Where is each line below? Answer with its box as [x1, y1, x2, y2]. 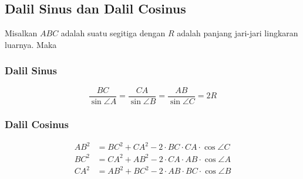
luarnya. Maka [5, 38, 57, 50]
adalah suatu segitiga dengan [60, 27, 166, 39]
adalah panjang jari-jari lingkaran [177, 27, 298, 39]
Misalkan [5, 27, 38, 39]
